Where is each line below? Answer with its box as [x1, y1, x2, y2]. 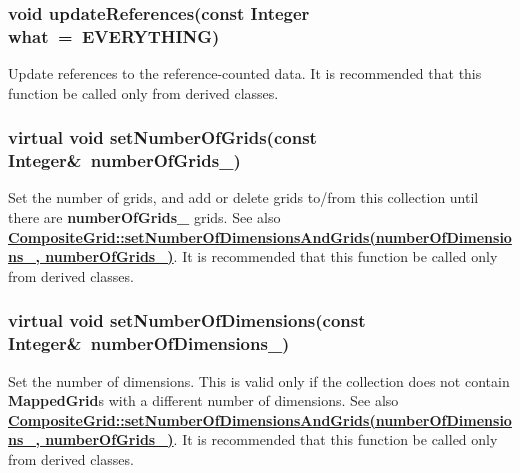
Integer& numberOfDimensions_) [8, 331, 290, 356]
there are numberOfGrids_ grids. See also [8, 207, 281, 228]
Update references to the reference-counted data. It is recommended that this [8, 63, 482, 84]
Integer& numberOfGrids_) [8, 148, 241, 173]
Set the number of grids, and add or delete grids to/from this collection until [8, 187, 479, 208]
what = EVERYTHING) [8, 23, 220, 48]
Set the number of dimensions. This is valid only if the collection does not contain [8, 370, 510, 391]
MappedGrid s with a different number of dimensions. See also [8, 390, 399, 411]
